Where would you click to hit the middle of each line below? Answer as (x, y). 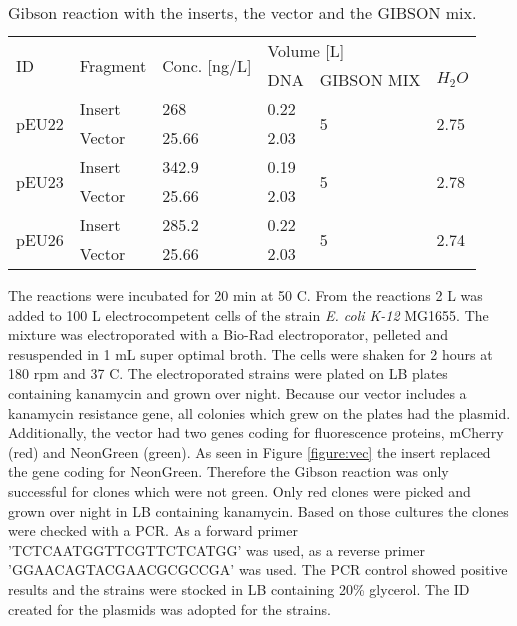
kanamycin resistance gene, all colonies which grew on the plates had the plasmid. (259, 412)
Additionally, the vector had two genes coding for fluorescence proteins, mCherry (256, 432)
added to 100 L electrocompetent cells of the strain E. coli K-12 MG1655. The (248, 314)
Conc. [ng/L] (207, 65)
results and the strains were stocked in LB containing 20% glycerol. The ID (239, 588)
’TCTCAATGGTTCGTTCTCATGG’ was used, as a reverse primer (217, 549)
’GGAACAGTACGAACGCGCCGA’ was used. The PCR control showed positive (258, 569)
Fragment (113, 65)
